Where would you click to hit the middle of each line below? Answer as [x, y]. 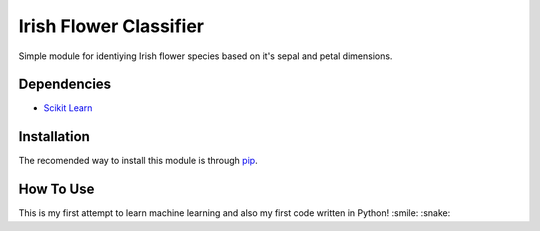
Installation [54, 136]
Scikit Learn [68, 108]
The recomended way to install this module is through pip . [138, 161]
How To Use [56, 189]
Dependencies [65, 84]
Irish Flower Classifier [111, 26]
